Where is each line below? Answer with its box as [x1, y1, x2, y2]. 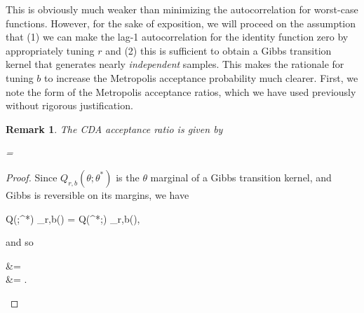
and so [6, 235, 34, 249]
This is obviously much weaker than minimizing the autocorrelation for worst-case [6, 2, 358, 16]
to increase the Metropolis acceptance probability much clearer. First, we [44, 70, 358, 85]
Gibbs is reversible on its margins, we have [6, 187, 189, 202]
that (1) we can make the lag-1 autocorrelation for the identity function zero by [6, 29, 349, 44]
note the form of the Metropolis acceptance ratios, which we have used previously [6, 84, 356, 99]
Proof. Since [6, 169, 58, 184]
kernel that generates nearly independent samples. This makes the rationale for [6, 57, 344, 71]
